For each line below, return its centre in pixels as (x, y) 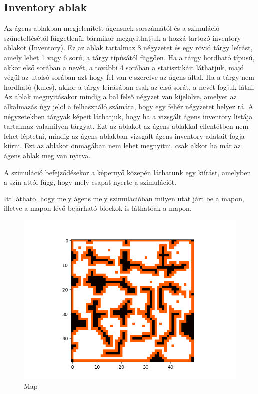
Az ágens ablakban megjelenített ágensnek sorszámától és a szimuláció (112, 28)
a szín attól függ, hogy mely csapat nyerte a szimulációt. (90, 182)
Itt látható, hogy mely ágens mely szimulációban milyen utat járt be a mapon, (124, 198)
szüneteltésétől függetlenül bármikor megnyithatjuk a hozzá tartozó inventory (123, 38)
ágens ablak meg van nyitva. (47, 155)
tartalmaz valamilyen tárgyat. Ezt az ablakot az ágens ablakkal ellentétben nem (126, 126)
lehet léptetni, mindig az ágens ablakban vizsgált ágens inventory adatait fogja (124, 135)
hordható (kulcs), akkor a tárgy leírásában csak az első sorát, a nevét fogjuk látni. (129, 87)
